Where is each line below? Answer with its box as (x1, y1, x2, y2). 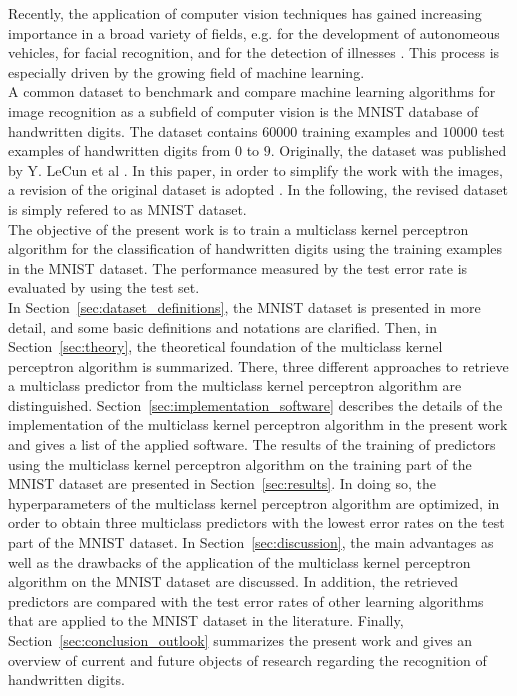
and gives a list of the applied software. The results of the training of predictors (8, 434, 496, 455)
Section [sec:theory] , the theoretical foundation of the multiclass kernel (8, 336, 443, 357)
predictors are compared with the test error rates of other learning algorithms (8, 590, 484, 611)
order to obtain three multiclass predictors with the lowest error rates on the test (8, 512, 505, 533)
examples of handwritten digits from (8, 140, 231, 161)
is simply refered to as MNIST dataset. (8, 198, 247, 219)
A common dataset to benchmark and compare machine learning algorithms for (8, 81, 496, 102)
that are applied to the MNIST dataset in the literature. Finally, (8, 610, 404, 631)
